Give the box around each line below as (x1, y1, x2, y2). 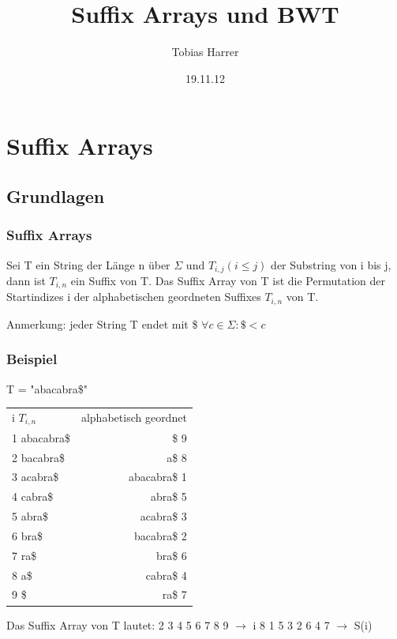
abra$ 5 (150, 488, 187, 505)
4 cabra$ (12, 488, 54, 505)
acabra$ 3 (140, 508, 187, 524)
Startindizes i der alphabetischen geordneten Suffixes (6, 288, 261, 305)
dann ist (6, 272, 46, 288)
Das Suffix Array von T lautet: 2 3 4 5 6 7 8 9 (6, 616, 229, 633)
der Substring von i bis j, (271, 256, 391, 273)
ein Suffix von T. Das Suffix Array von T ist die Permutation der (70, 272, 385, 288)
